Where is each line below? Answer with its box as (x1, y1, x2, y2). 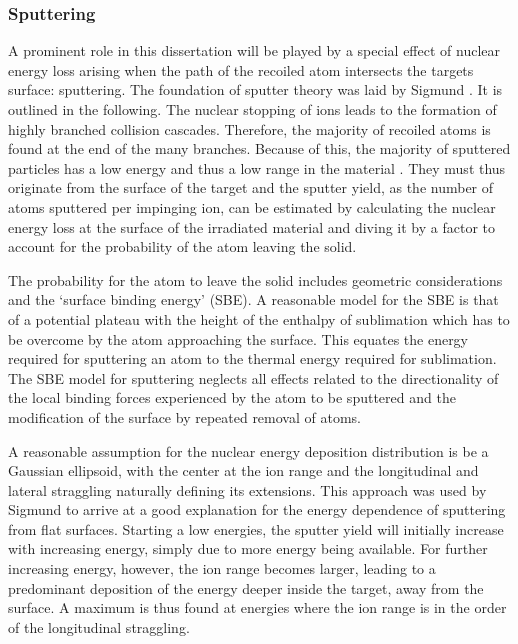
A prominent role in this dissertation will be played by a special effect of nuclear (8, 40, 500, 61)
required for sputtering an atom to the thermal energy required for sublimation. (8, 348, 497, 369)
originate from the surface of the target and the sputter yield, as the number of (8, 177, 494, 198)
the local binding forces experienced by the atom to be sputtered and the (8, 387, 456, 408)
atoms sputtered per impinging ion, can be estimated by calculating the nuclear (8, 196, 496, 217)
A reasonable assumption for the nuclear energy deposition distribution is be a (8, 440, 489, 461)
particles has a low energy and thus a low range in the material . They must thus (8, 157, 506, 178)
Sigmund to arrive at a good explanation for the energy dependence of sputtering (8, 499, 506, 520)
